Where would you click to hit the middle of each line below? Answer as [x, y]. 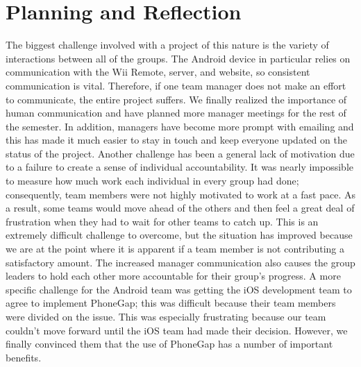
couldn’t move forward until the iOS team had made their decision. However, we [177, 330]
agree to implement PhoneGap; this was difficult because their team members [171, 303]
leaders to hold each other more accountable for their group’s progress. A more [173, 276]
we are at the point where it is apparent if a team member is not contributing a [175, 249]
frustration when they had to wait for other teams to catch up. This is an [162, 221]
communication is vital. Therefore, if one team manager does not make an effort [176, 85]
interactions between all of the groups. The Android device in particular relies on [178, 58]
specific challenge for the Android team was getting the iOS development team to [179, 289]
